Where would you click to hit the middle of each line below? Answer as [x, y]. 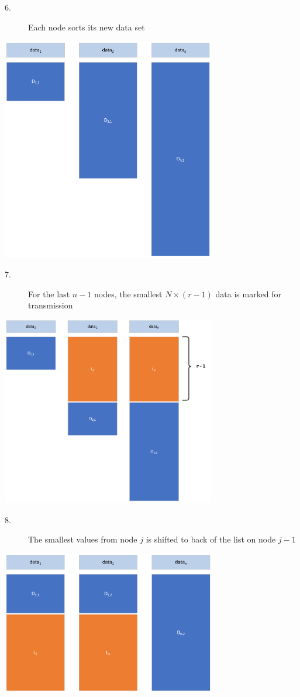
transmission [51, 305]
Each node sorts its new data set [87, 27]
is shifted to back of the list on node [211, 539]
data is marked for [249, 293]
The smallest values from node [83, 539]
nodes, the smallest [128, 293]
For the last [49, 293]
